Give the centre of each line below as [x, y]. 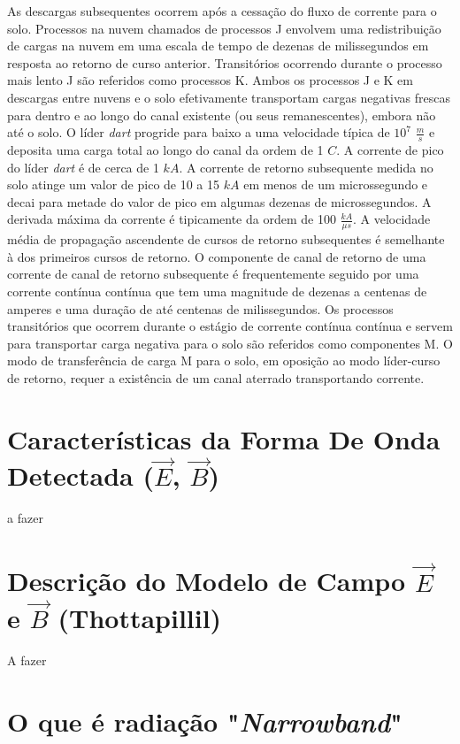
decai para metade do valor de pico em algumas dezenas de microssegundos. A [219, 201]
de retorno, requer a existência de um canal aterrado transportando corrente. [216, 377]
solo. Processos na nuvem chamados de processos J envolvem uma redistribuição [224, 28]
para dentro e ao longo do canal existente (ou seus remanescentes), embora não [222, 115]
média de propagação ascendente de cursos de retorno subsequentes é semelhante [226, 239]
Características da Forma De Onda [224, 438]
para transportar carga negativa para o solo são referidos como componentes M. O [230, 343]
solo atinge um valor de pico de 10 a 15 [114, 184]
